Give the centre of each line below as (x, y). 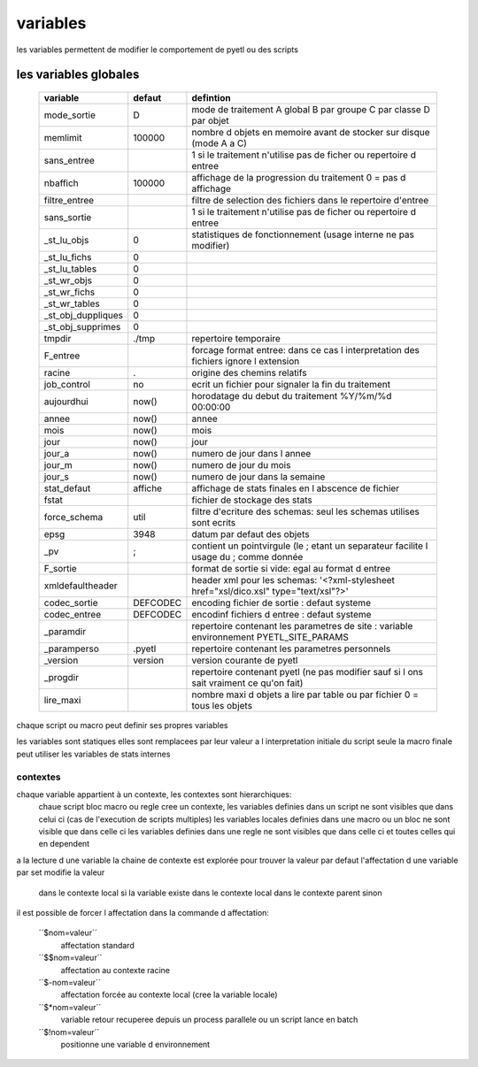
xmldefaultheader (81, 586)
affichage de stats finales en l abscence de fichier (296, 488)
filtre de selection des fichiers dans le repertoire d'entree (310, 200)
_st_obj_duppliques (84, 315)
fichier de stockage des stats (252, 500)
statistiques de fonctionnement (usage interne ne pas (303, 234)
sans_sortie (68, 217)
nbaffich (61, 183)
